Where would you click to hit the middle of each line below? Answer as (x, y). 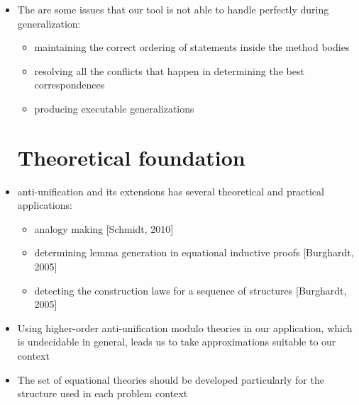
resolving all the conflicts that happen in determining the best (169, 70)
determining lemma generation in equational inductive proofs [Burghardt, (194, 252)
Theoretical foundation (131, 157)
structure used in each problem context (103, 393)
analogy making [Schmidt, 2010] (104, 228)
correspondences (70, 85)
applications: (45, 205)
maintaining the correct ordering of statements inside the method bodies (192, 47)
